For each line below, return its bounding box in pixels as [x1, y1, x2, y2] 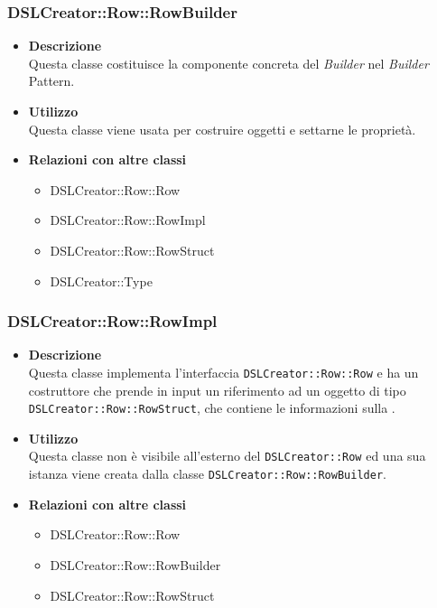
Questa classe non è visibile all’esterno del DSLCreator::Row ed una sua [28, 446, 426, 465]
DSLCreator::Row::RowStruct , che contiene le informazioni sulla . [28, 398, 395, 417]
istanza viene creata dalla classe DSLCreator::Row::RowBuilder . [28, 464, 386, 483]
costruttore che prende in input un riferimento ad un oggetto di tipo [28, 380, 406, 399]
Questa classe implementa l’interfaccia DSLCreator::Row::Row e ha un [28, 362, 419, 381]
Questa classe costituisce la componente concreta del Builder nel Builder [28, 53, 429, 72]
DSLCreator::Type [50, 271, 153, 290]
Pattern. [28, 71, 75, 90]
